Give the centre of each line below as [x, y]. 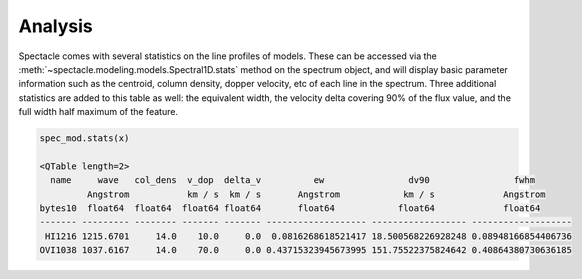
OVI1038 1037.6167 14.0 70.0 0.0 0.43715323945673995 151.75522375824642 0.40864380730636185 [305, 250]
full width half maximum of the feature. [98, 112]
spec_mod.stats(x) [84, 138]
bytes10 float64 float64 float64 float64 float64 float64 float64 [290, 208]
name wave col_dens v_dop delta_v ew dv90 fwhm [292, 180]
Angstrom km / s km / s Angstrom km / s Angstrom [316, 194]
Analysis [56, 26]
